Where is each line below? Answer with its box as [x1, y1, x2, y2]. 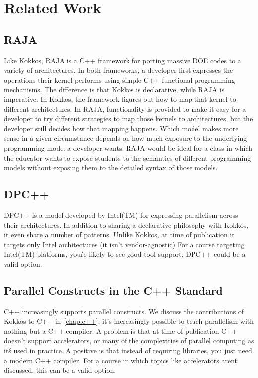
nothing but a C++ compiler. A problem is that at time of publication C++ [4, 325, 237, 336]
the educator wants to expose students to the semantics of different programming [4, 152, 251, 163]
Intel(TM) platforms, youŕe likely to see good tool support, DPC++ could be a [4, 249, 246, 259]
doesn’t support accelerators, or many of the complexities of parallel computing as [4, 335, 254, 346]
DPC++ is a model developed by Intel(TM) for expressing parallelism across [4, 209, 238, 220]
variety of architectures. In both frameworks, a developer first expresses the [4, 65, 233, 75]
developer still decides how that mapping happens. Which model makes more [4, 123, 239, 133]
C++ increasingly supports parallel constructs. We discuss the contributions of [4, 306, 244, 316]
